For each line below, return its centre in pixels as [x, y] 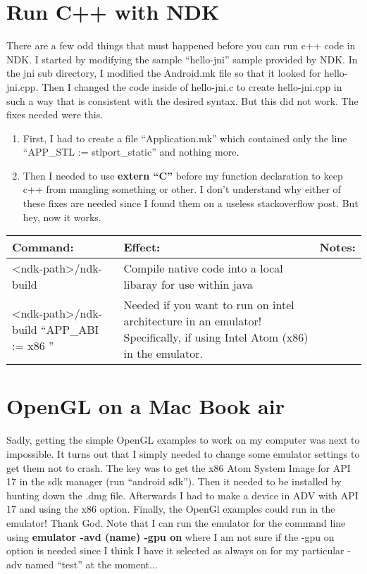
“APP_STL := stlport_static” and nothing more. [131, 152]
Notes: [337, 247]
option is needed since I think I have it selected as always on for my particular [175, 550]
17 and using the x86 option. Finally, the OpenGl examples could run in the [171, 509]
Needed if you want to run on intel [209, 305]
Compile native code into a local [203, 268]
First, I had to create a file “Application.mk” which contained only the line [185, 138]
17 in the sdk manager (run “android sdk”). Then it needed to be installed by [174, 481]
